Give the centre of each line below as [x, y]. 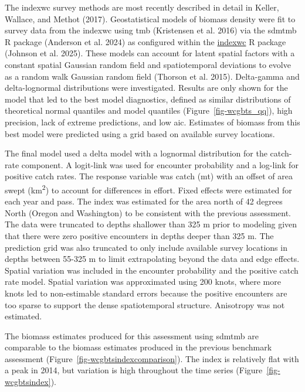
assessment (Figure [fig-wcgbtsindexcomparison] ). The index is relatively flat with [152, 358]
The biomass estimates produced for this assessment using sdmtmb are [132, 335]
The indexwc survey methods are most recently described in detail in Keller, [142, 7]
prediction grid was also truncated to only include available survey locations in [146, 247]
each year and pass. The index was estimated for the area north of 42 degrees [144, 201]
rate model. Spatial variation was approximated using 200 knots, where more [143, 282]
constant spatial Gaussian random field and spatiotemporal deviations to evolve [148, 64]
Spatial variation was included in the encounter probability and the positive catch [152, 270]
